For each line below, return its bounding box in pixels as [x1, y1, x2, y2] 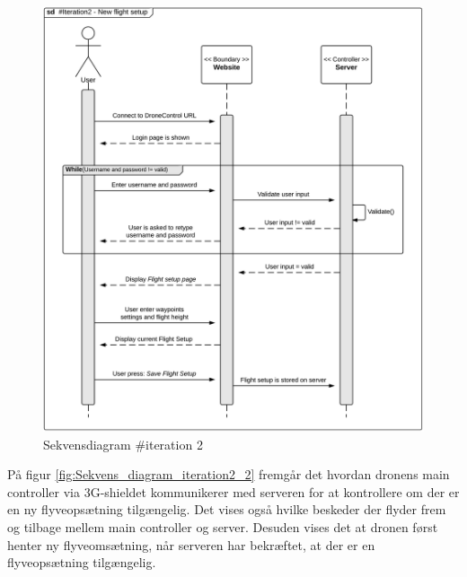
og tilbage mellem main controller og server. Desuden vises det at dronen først [7, 517, 438, 536]
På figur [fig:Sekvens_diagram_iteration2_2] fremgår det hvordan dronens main [7, 465, 450, 484]
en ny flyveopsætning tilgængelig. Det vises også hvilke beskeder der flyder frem [7, 500, 446, 519]
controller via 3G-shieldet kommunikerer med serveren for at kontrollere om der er [7, 482, 460, 501]
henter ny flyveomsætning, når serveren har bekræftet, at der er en [7, 535, 375, 554]
